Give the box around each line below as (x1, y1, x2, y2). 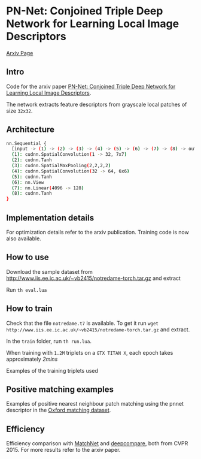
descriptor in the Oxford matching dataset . (6, 406, 111, 414)
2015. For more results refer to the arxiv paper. (6, 446, 121, 454)
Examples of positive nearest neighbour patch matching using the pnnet (6, 400, 184, 407)
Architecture (6, 125, 55, 135)
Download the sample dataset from (6, 268, 93, 275)
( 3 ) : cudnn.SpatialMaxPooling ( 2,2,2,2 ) (11, 163, 111, 169)
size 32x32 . (6, 107, 33, 114)
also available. (6, 235, 42, 242)
